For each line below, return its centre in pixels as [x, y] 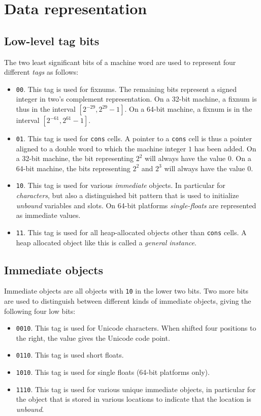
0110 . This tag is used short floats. [70, 355]
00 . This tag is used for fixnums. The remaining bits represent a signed [126, 89]
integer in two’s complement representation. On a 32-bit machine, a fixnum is [136, 99]
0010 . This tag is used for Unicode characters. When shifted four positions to [136, 328]
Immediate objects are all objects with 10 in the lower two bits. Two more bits [126, 291]
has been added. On [225, 148]
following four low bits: [40, 311]
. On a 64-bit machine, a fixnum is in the [188, 109]
